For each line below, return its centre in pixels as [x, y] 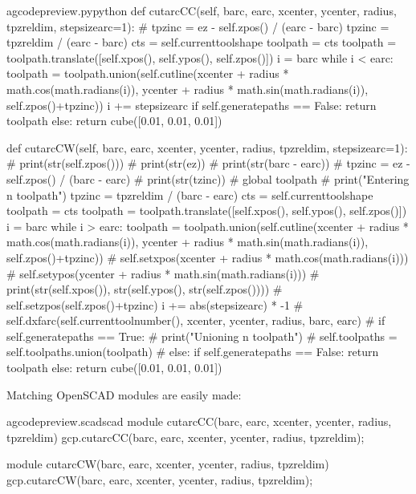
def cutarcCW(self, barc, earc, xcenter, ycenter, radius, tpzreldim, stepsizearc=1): [207, 147]
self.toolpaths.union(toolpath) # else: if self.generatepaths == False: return [193, 352]
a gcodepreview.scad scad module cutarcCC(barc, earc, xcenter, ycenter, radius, [199, 421]
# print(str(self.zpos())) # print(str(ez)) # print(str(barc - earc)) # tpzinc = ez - [208, 163]
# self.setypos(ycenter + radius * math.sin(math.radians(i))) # [163, 273]
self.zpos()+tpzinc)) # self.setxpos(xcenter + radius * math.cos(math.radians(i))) [208, 257]
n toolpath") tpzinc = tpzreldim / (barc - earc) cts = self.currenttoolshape [190, 194]
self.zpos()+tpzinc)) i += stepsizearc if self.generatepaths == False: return [192, 105]
